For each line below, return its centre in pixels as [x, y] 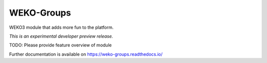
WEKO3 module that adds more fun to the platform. [61, 27]
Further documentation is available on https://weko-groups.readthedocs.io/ [86, 54]
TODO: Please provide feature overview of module [61, 45]
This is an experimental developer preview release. [61, 36]
